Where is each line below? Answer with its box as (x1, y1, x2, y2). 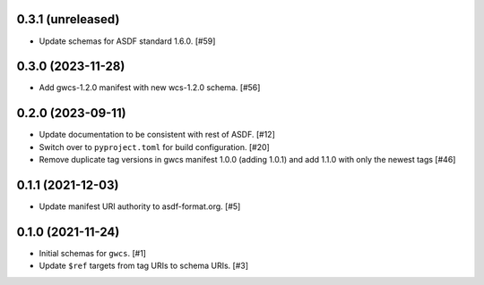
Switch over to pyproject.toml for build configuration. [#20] (39, 141, 271, 152)
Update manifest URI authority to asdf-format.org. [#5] (39, 201, 241, 212)
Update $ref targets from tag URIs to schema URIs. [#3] (39, 260, 248, 272)
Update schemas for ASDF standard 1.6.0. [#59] (39, 36, 216, 46)
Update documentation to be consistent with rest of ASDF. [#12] (39, 130, 275, 140)
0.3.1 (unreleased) (16, 12, 120, 27)
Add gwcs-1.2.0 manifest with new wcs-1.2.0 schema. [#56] (39, 82, 261, 93)
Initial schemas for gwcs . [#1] (39, 247, 147, 258)
